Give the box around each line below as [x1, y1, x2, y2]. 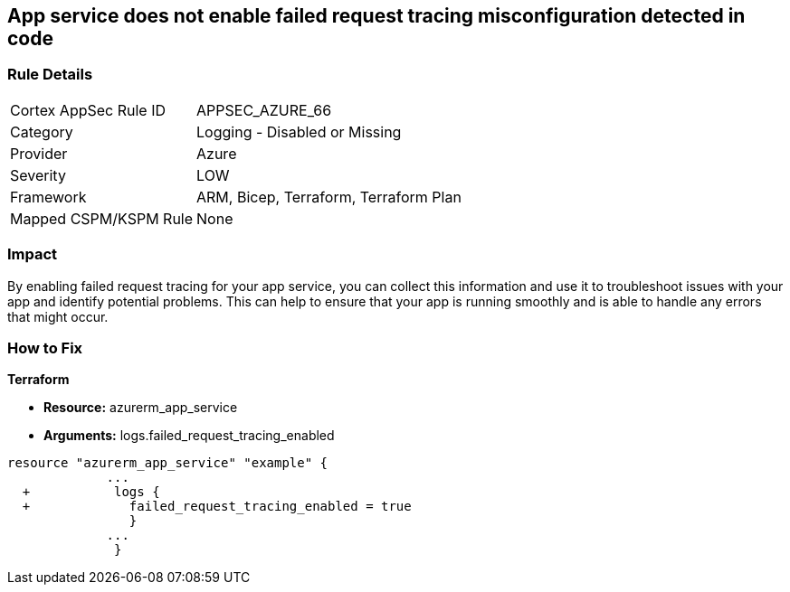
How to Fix [7, 338, 83, 357]
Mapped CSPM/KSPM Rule [10, 209, 194, 228]
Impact [7, 245, 58, 264]
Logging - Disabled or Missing [196, 122, 402, 141]
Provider [10, 144, 68, 163]
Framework [10, 187, 87, 206]
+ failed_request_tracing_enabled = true [22, 499, 412, 514]
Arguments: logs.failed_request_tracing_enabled [43, 428, 335, 444]
